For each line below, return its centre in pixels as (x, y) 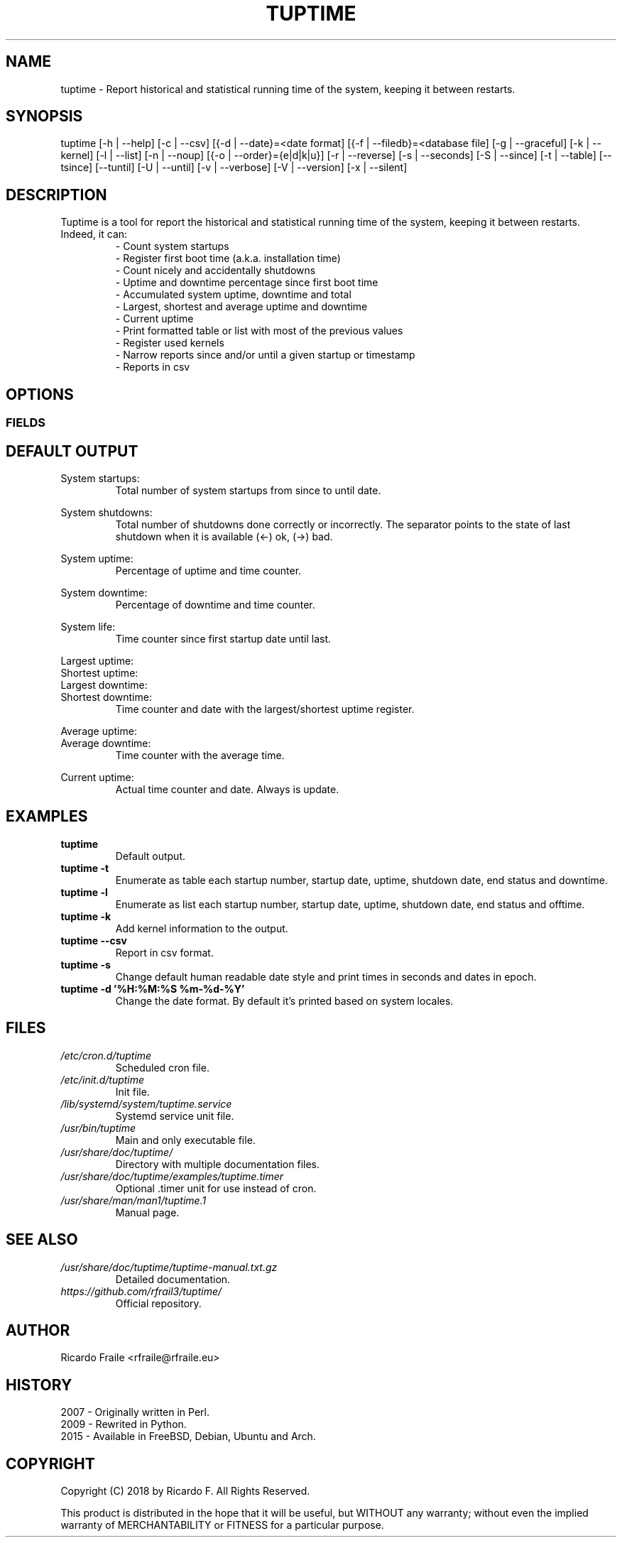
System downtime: (104, 592)
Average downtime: (106, 743)
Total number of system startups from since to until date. (248, 490)
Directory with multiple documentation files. (218, 1164)
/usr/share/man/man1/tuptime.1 (133, 1200)
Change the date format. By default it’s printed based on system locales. (284, 1001)
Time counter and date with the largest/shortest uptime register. (265, 709)
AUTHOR (38, 1330)
